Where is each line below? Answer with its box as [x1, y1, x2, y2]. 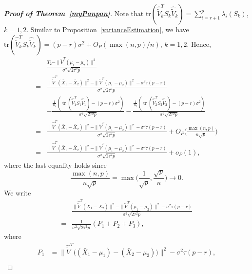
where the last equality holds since [4, 159, 107, 170]
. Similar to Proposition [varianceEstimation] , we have [26, 24, 189, 34]
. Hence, [187, 39, 211, 49]
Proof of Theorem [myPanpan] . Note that [4, 8, 144, 18]
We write [4, 188, 31, 198]
